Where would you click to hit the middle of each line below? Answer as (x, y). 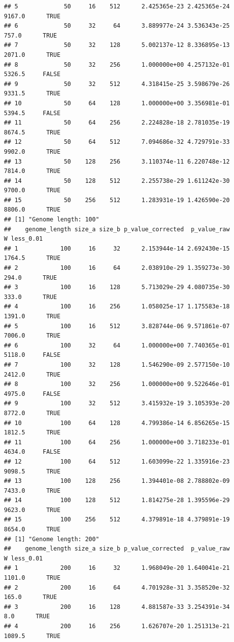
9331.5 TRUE (32, 94)
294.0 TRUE (31, 278)
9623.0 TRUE (32, 510)
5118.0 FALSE (32, 355)
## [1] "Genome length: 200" (52, 539)
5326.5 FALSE (32, 74)
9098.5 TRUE (32, 471)
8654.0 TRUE (32, 530)
